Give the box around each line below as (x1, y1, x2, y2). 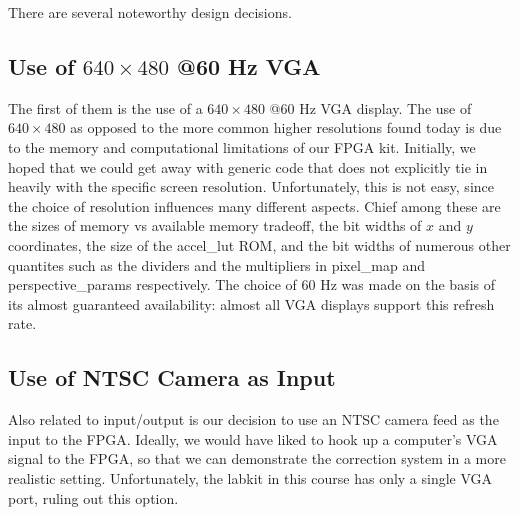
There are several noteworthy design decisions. (8, 2, 292, 22)
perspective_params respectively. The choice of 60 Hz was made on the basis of (8, 274, 496, 295)
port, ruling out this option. (8, 487, 179, 508)
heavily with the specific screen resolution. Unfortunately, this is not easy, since (8, 176, 494, 197)
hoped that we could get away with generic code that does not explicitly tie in (8, 156, 488, 177)
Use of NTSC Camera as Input (8, 362, 336, 393)
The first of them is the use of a (8, 97, 203, 118)
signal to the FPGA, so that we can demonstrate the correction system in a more (8, 448, 506, 469)
